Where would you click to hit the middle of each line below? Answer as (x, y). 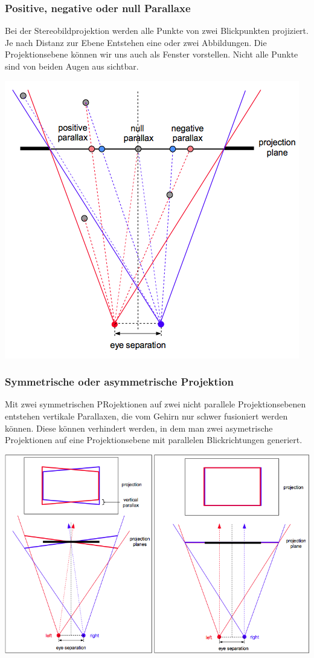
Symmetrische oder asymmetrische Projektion (119, 382)
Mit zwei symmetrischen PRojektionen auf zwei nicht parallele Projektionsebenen (155, 404)
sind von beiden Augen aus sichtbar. (72, 66)
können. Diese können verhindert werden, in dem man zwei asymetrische (139, 428)
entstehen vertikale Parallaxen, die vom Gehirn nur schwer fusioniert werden (146, 416)
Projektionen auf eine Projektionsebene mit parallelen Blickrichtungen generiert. (154, 440)
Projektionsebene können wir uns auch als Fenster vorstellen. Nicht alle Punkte (152, 54)
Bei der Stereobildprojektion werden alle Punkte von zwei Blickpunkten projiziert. (157, 31)
